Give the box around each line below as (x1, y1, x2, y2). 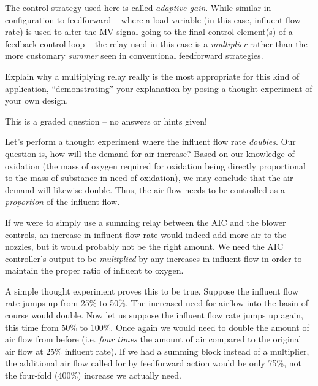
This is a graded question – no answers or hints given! (5, 114, 207, 127)
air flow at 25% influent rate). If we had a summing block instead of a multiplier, (5, 344, 309, 357)
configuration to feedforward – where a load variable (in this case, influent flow (5, 13, 301, 26)
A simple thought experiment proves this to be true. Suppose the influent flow (5, 284, 298, 297)
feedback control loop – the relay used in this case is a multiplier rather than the (5, 37, 308, 50)
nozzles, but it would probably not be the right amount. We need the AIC (5, 240, 284, 253)
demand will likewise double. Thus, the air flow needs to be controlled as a (5, 183, 285, 196)
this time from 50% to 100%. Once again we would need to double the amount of (5, 320, 309, 333)
